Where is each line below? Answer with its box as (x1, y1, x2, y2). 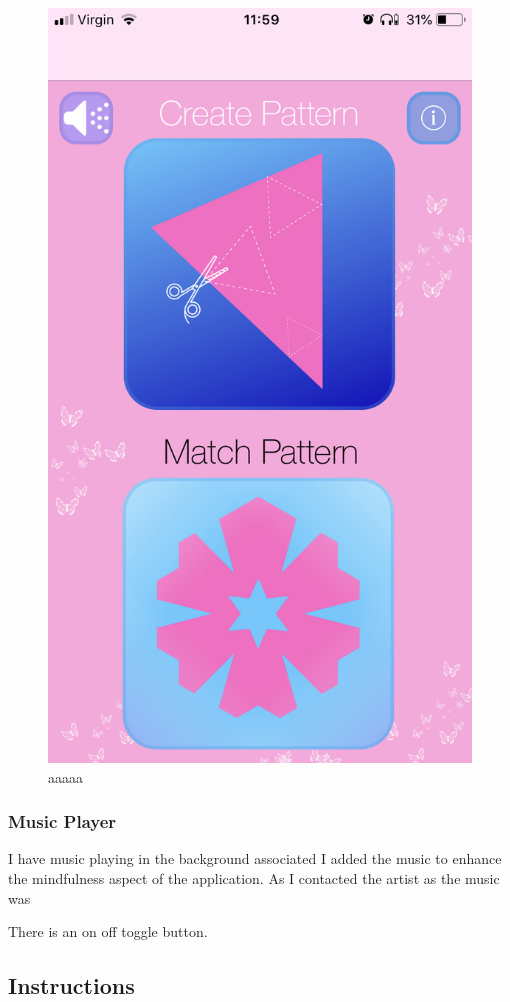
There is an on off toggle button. (8, 921, 208, 942)
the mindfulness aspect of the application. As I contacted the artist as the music (8, 868, 500, 889)
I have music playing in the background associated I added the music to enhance (8, 848, 502, 869)
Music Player (8, 809, 117, 834)
